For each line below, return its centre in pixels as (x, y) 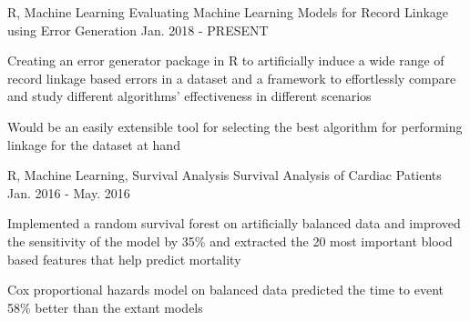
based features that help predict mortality (124, 259)
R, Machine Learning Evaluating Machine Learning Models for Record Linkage (228, 12)
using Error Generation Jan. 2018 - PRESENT (138, 30)
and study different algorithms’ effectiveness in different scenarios (189, 96)
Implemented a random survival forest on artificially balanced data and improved (234, 223)
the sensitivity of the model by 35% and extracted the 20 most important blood (230, 241)
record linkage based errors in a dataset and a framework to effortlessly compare (232, 78)
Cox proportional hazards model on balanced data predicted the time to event (225, 290)
